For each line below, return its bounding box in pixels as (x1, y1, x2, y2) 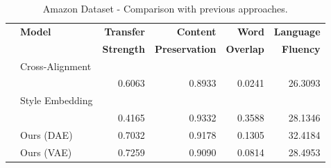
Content (176, 24, 217, 38)
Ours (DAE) (20, 127, 73, 142)
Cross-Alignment (20, 58, 92, 73)
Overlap (226, 41, 264, 56)
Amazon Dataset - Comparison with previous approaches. (42, 1, 288, 15)
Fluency (282, 41, 321, 56)
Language (273, 24, 321, 38)
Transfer (104, 24, 145, 38)
